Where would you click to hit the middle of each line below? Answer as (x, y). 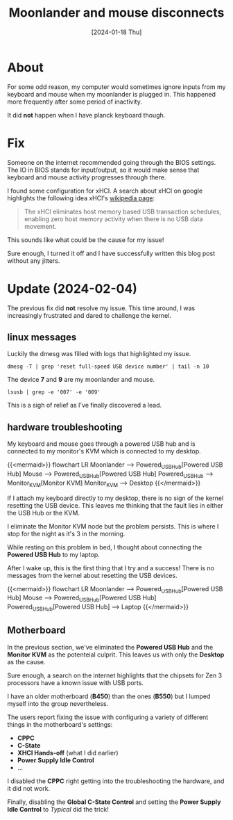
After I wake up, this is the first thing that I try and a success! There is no (111, 568)
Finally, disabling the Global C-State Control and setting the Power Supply (114, 802)
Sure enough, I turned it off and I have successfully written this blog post (111, 253)
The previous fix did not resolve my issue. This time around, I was (101, 308)
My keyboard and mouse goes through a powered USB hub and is (101, 444)
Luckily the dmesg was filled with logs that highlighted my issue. (99, 354)
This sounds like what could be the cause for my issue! (86, 240)
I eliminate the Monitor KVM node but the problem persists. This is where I (113, 526)
